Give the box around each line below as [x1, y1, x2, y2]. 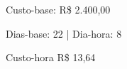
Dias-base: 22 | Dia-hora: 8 [6, 26, 122, 41]
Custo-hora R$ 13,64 [6, 50, 96, 65]
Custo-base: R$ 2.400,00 [6, 2, 111, 16]
